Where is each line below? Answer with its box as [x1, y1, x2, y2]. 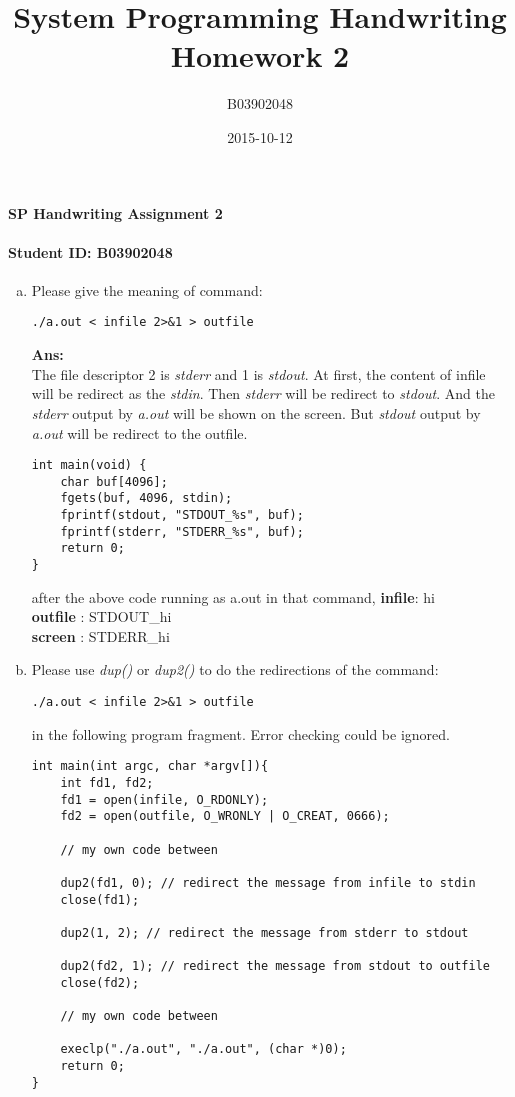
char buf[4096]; [60, 474, 168, 489]
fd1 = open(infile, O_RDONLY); [60, 792, 269, 807]
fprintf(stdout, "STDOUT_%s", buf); [60, 508, 304, 523]
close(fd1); [60, 892, 140, 907]
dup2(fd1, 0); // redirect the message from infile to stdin [60, 875, 476, 890]
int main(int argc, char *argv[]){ [31, 759, 269, 774]
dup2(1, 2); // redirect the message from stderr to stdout [60, 925, 469, 940]
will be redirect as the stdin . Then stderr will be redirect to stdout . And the [31, 383, 495, 404]
